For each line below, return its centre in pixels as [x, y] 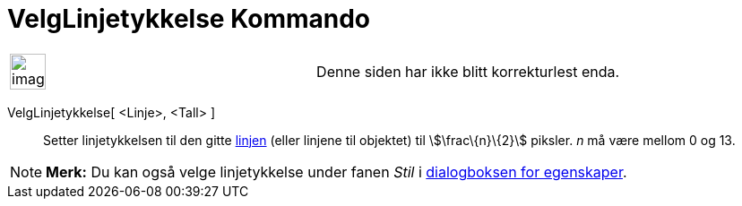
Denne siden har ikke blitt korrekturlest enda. [468, 71]
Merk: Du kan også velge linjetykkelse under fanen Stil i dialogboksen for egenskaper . [336, 172]
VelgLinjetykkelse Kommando [189, 19]
